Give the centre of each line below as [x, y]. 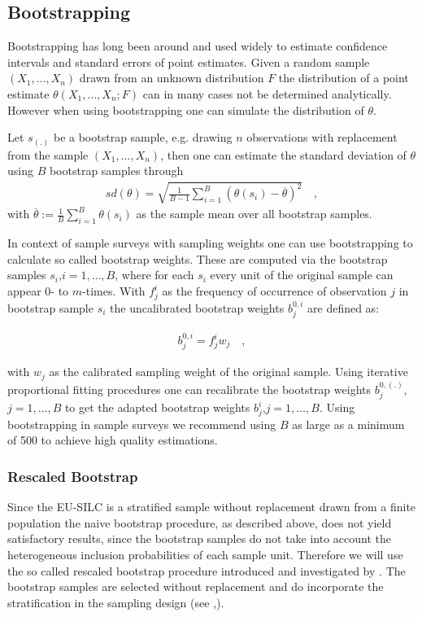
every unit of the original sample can [302, 275]
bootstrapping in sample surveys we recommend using [142, 424]
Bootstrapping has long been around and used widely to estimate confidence [198, 46]
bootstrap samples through [116, 171]
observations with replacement [322, 137]
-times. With [114, 291]
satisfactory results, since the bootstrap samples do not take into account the [200, 538]
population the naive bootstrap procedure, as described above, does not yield [200, 522]
